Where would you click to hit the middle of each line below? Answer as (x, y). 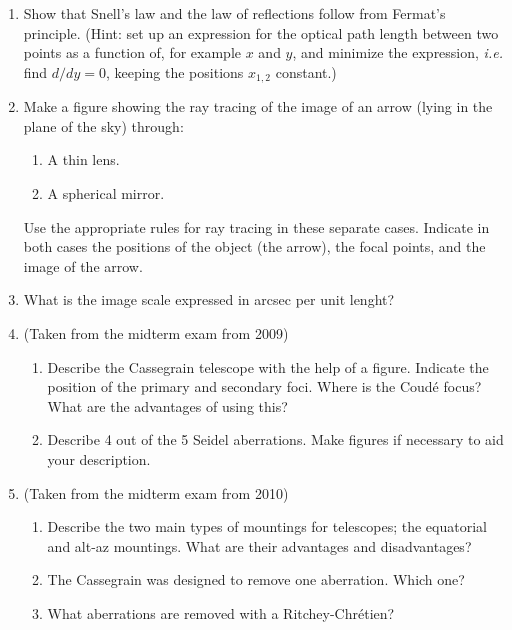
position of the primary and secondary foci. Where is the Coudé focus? (264, 386)
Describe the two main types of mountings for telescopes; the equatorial (267, 526)
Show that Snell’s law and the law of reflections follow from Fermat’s (234, 13)
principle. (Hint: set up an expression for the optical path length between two (261, 32)
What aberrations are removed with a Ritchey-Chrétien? (221, 612)
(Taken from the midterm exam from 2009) (156, 332)
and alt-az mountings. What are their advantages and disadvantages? (259, 545)
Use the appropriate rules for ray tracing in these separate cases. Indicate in (256, 226)
